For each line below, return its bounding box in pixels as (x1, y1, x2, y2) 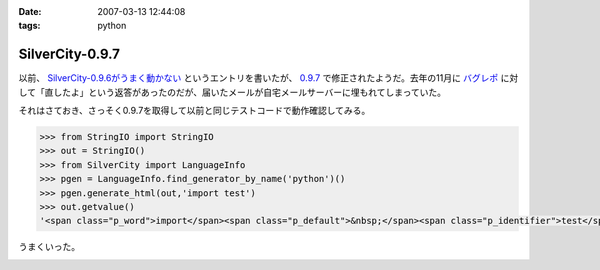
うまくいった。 (18, 241, 80, 253)
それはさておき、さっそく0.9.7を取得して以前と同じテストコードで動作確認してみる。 (18, 105, 371, 117)
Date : (18, 6, 42, 17)
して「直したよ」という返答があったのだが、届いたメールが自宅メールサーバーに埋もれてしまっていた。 (18, 86, 447, 98)
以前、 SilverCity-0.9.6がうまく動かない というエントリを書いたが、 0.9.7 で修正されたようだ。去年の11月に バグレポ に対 (18, 72, 519, 84)
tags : (18, 20, 41, 32)
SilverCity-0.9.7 (18, 46, 120, 63)
